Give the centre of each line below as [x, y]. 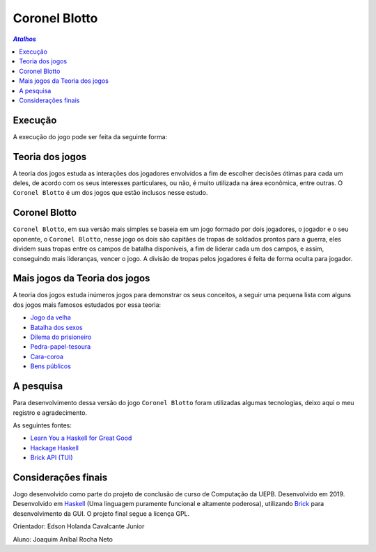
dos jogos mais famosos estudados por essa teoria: [87, 305]
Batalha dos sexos [56, 327]
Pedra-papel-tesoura [61, 347]
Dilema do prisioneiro [61, 337]
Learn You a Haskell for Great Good [81, 438]
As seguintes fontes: [42, 425]
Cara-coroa [47, 356]
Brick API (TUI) [52, 458]
